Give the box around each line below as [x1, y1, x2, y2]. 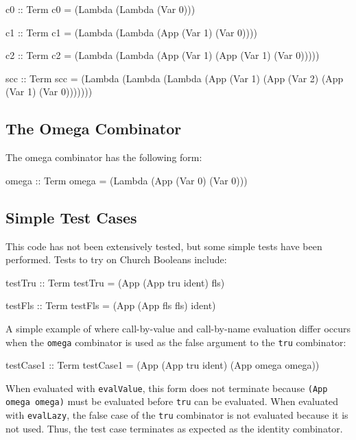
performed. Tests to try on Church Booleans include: [5, 252, 227, 267]
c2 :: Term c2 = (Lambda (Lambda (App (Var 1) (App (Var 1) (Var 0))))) [5, 48, 320, 62]
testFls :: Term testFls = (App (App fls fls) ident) [5, 298, 216, 313]
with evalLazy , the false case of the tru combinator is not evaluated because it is [5, 408, 348, 422]
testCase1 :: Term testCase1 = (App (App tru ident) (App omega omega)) [5, 358, 320, 372]
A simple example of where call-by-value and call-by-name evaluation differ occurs [5, 321, 351, 335]
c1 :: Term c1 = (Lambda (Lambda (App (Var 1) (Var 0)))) [5, 25, 257, 39]
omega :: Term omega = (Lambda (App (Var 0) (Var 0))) [5, 173, 248, 187]
